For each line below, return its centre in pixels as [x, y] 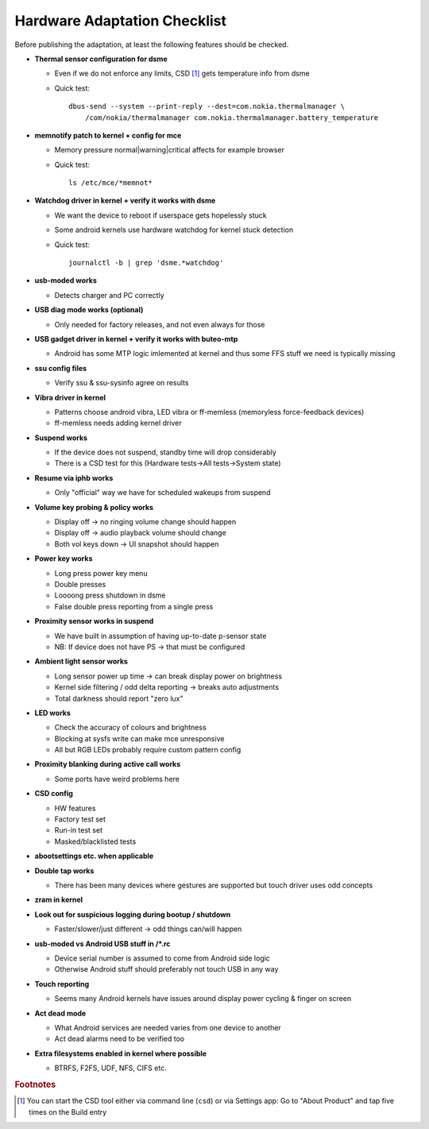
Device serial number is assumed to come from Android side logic [162, 958]
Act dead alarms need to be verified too [120, 1039]
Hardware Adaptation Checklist [120, 21]
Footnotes [35, 1085]
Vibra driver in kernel [70, 397]
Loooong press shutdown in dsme [110, 595]
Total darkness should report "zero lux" [119, 698]
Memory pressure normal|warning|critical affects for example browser [170, 150]
